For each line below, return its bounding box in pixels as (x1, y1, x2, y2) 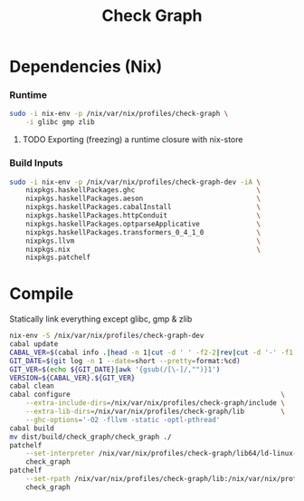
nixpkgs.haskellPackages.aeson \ (25, 194, 261, 204)
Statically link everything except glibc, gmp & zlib (9, 313, 193, 324)
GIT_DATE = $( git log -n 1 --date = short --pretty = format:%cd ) (9, 356, 242, 365)
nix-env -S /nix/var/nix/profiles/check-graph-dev (9, 332, 204, 341)
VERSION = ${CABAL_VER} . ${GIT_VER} (9, 373, 136, 382)
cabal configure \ (9, 390, 285, 400)
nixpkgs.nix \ (25, 245, 261, 254)
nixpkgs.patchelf (25, 253, 91, 263)
